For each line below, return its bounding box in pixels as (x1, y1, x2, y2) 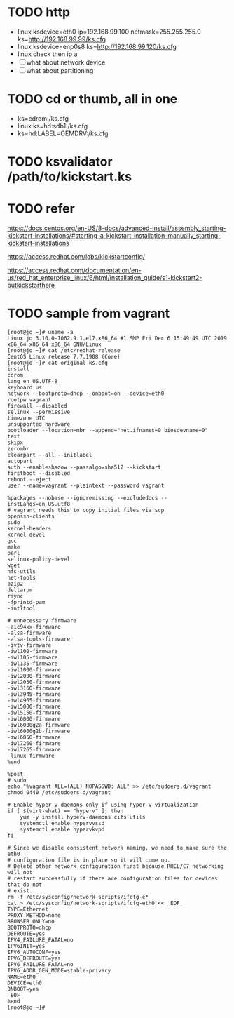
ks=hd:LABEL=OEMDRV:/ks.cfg (17, 129, 109, 138)
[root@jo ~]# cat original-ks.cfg (7, 359, 109, 366)
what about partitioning (26, 66, 94, 74)
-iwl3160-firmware (7, 685, 61, 692)
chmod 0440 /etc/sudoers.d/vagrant (7, 789, 111, 796)
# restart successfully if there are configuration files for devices (7, 875, 218, 882)
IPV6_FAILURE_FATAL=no (7, 960, 74, 968)
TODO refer (7, 201, 75, 217)
